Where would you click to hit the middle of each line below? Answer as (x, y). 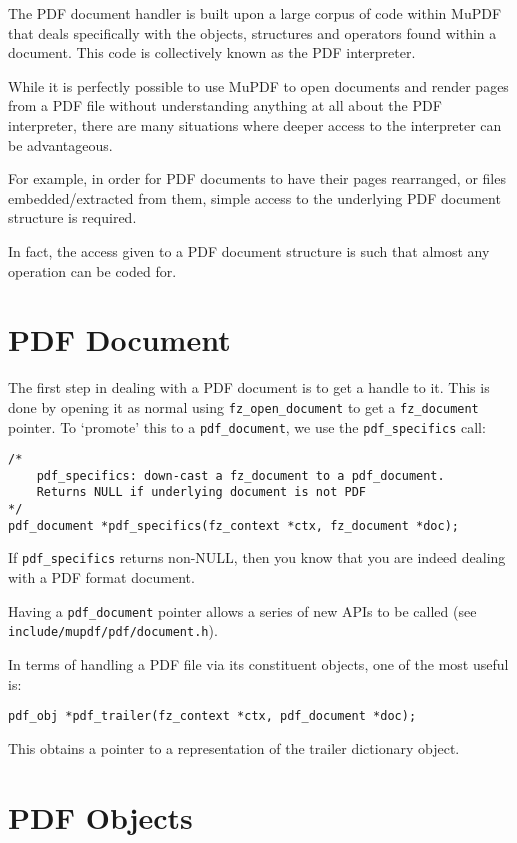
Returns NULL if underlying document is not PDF (201, 492)
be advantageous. (60, 144)
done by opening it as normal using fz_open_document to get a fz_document (243, 406)
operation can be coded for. (92, 270)
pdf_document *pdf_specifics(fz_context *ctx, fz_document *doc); (234, 525)
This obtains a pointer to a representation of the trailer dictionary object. (234, 747)
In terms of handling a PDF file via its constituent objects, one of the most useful (258, 664)
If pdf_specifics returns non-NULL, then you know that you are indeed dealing (257, 557)
